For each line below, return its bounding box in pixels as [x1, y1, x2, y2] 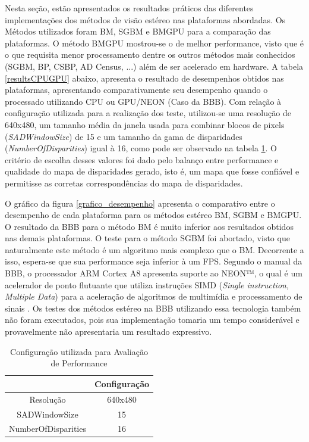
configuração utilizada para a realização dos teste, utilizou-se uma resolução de [5, 107, 291, 119]
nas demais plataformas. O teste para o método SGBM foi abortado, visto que [5, 232, 290, 244]
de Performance [51, 357, 108, 369]
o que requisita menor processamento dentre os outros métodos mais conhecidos [5, 48, 295, 61]
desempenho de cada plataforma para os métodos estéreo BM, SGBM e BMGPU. [5, 208, 302, 221]
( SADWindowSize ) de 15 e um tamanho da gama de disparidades [5, 130, 242, 142]
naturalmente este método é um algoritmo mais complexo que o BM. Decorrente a [5, 243, 304, 256]
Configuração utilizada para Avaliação [10, 345, 148, 357]
